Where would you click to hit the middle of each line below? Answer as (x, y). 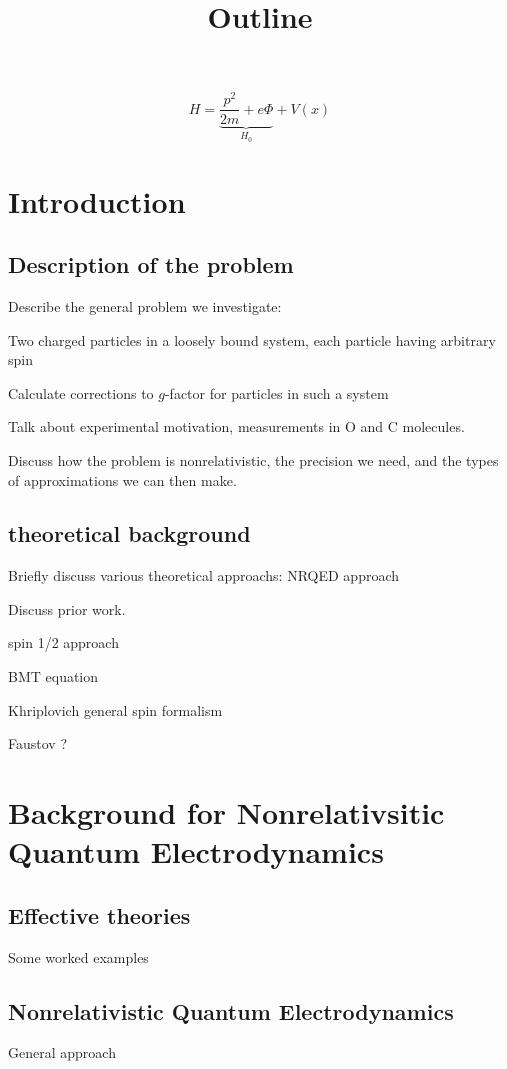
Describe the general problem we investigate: (145, 305)
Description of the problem (151, 264)
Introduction (97, 200)
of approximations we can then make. (122, 479)
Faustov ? (37, 743)
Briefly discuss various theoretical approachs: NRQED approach (204, 575)
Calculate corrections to (81, 392)
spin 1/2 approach (63, 642)
